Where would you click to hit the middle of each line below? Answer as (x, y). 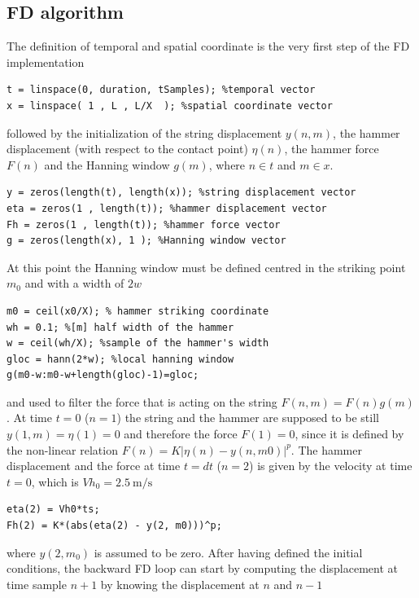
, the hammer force (332, 149)
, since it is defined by (349, 434)
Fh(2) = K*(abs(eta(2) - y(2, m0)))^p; (114, 526)
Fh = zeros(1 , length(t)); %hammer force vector (144, 224)
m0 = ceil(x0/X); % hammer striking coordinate (138, 311)
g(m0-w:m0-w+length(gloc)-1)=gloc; (103, 375)
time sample (37, 584)
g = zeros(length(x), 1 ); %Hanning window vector (146, 241)
